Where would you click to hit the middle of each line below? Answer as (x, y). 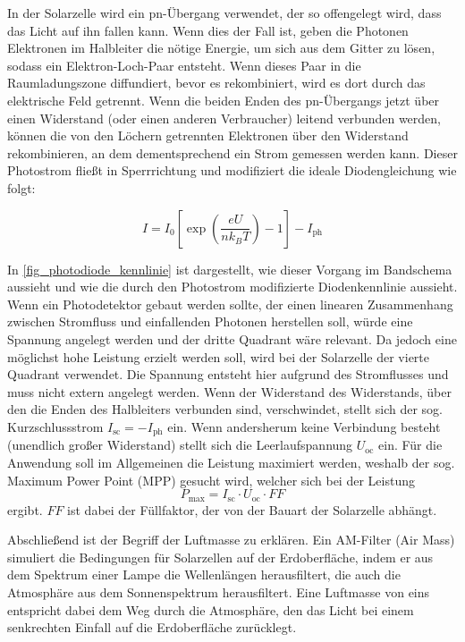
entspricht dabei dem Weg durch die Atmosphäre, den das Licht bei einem (211, 609)
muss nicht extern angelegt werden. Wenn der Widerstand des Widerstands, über (229, 391)
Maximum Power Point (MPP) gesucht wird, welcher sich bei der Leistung (211, 480)
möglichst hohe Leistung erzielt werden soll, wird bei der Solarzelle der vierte (219, 356)
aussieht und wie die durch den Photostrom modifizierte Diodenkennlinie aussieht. (232, 287)
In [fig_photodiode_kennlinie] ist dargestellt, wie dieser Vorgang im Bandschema (230, 269)
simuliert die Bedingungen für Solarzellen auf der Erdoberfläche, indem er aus (220, 557)
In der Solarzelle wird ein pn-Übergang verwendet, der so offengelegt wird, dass (224, 13)
